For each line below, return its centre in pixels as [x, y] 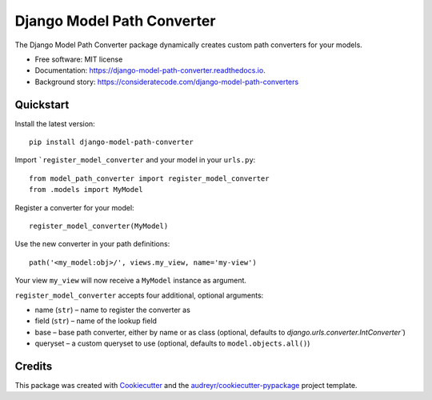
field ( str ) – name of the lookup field [96, 321]
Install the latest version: [55, 123]
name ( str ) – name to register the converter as [113, 310]
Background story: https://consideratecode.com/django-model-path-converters [167, 82]
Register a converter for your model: [75, 207]
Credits [34, 366]
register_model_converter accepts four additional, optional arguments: [139, 295]
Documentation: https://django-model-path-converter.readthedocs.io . [150, 70]
